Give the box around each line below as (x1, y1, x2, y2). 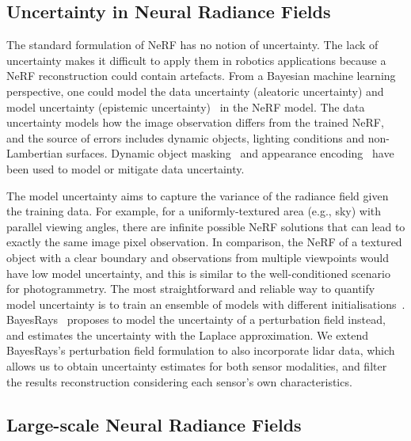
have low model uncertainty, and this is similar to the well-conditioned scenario (6, 264, 390, 281)
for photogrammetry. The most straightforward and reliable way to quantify (6, 280, 375, 297)
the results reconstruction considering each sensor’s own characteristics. (6, 373, 352, 390)
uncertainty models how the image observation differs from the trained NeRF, (6, 114, 384, 131)
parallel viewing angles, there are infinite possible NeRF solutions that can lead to (6, 218, 405, 234)
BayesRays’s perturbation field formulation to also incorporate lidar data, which (6, 342, 395, 359)
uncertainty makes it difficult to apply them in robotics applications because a (6, 51, 386, 68)
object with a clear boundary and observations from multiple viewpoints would (6, 249, 390, 265)
